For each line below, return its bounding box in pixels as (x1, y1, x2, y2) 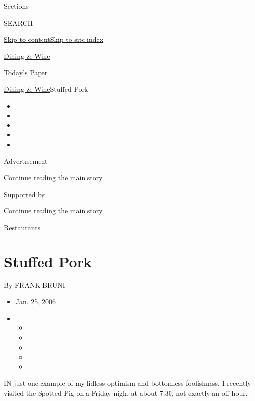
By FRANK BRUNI (4, 280, 65, 290)
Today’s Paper (4, 67, 48, 78)
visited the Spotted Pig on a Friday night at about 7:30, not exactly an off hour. (4, 387, 248, 398)
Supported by (4, 189, 45, 199)
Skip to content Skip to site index (4, 34, 104, 44)
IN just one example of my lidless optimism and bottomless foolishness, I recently (4, 378, 251, 388)
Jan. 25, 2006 (15, 296, 56, 307)
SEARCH (4, 17, 33, 28)
